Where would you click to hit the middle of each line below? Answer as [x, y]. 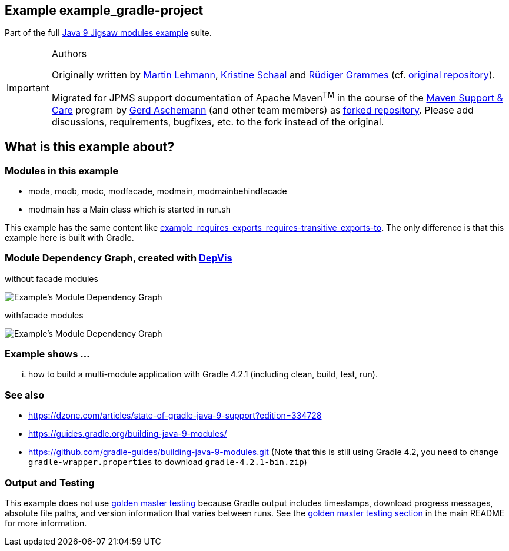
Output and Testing [50, 482]
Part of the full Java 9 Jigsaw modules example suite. [108, 33]
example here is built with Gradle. [69, 237]
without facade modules [51, 278]
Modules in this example [61, 170]
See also [25, 395]
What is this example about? [90, 147]
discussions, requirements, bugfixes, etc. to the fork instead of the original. [218, 122]
